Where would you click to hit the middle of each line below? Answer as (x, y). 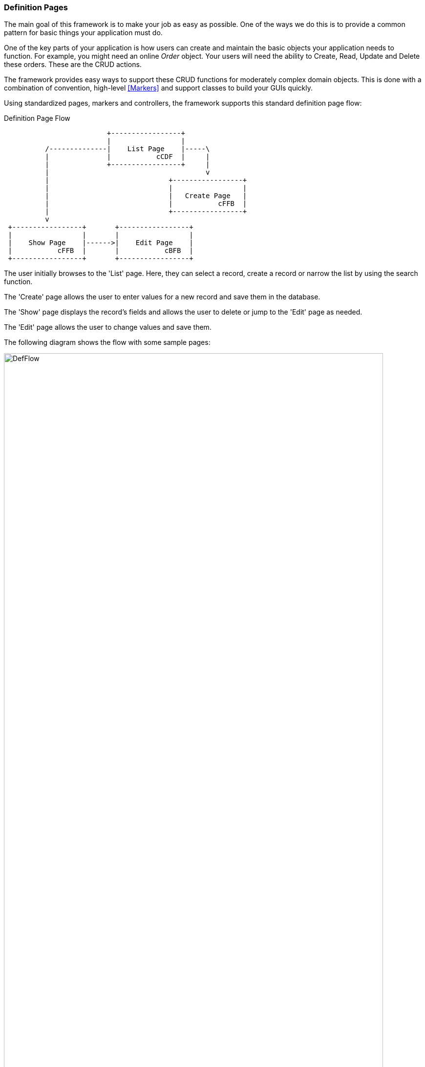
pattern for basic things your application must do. (83, 33)
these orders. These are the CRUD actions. (73, 65)
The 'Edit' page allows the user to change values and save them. (108, 327)
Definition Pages (36, 7)
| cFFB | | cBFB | (101, 251)
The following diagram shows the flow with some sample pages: (107, 342)
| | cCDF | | (127, 157)
